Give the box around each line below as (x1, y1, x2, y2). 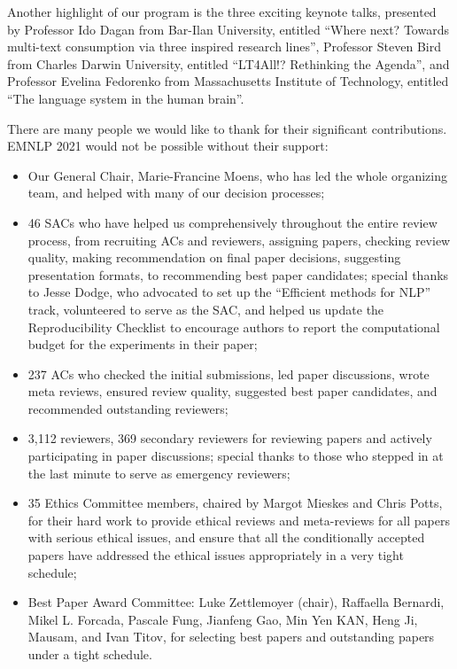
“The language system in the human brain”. (7, 89, 244, 107)
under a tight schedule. (27, 645, 152, 663)
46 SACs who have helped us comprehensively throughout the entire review (27, 213, 438, 231)
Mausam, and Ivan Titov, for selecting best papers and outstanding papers (27, 627, 435, 646)
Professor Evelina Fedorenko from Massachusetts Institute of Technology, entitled (7, 72, 449, 90)
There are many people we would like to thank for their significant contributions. (7, 119, 447, 137)
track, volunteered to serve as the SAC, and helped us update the (27, 299, 384, 318)
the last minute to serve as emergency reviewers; (27, 463, 290, 482)
